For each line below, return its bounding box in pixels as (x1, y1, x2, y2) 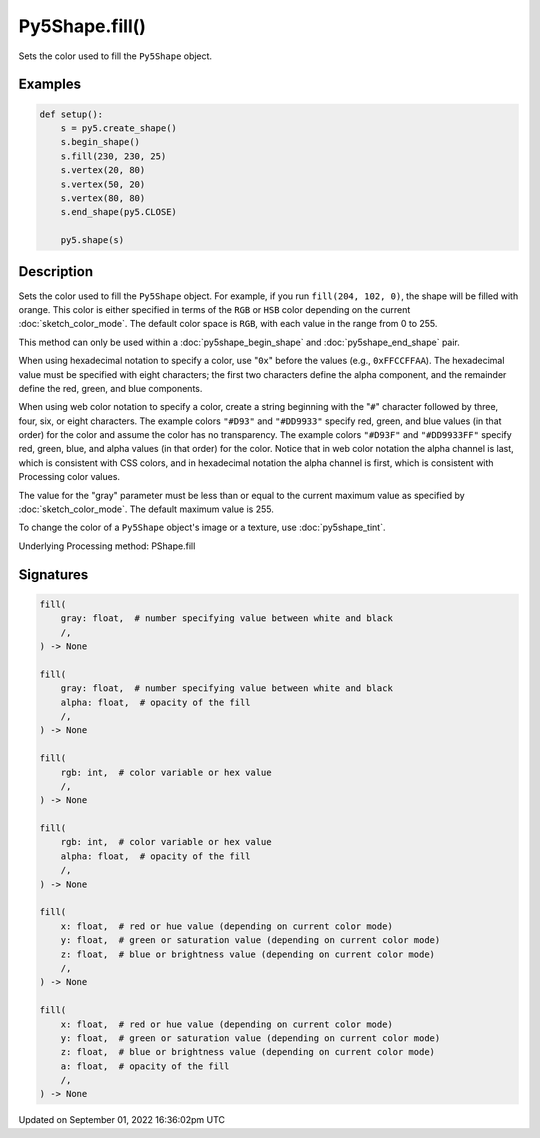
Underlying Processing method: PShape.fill (18, 540, 196, 552)
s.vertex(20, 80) (60, 165, 146, 176)
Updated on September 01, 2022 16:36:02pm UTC (18, 1114, 225, 1126)
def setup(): (39, 108, 104, 120)
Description (18, 263, 94, 280)
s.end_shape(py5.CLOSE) (60, 206, 177, 218)
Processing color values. (18, 471, 120, 483)
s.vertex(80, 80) (60, 192, 146, 204)
